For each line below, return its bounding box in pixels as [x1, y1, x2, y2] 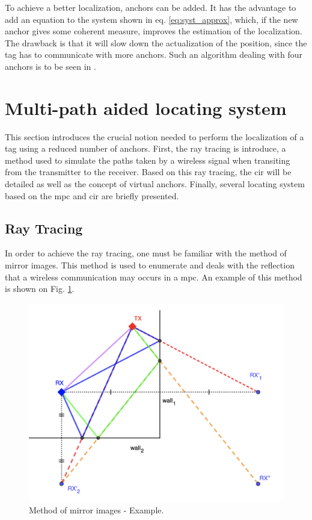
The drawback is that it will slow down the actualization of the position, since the [5, 36, 307, 49]
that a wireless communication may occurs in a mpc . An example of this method [5, 270, 302, 283]
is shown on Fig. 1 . [5, 282, 75, 295]
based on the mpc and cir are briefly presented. [5, 189, 179, 202]
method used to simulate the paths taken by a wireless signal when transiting [5, 153, 290, 166]
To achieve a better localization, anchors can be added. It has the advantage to [5, 1, 296, 13]
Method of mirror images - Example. [29, 504, 164, 516]
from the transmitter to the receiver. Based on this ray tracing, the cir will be [5, 166, 292, 178]
